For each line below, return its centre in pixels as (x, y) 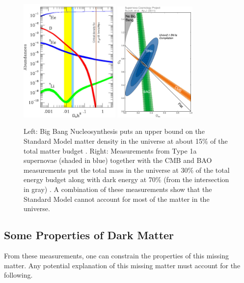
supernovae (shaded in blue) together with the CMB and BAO (118, 160)
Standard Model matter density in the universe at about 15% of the (126, 141)
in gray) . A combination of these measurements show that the (118, 189)
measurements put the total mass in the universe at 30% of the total (127, 170)
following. (18, 275)
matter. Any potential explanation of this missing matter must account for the (122, 265)
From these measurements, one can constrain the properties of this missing (116, 255)
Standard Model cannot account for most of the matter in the (117, 199)
